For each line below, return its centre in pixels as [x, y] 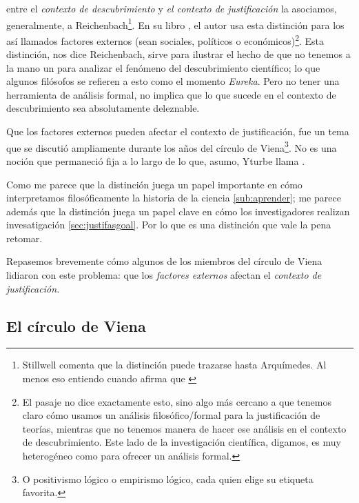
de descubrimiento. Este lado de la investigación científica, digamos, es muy [182, 442]
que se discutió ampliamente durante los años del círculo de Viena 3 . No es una [172, 146]
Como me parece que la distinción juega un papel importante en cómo [154, 184]
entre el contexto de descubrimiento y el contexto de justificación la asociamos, [172, 8]
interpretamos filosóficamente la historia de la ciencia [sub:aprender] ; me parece [174, 198]
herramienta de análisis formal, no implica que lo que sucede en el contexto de [171, 94]
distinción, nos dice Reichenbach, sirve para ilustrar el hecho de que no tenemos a [178, 54]
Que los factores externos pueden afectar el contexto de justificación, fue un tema [178, 131]
